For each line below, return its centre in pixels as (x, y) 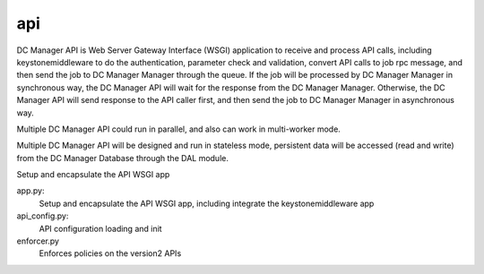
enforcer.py (38, 241)
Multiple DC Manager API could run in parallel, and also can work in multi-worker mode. (178, 129)
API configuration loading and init (100, 228)
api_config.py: (43, 216)
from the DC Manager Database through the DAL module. (122, 158)
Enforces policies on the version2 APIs (110, 253)
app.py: (30, 191)
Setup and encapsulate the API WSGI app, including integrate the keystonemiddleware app (207, 203)
